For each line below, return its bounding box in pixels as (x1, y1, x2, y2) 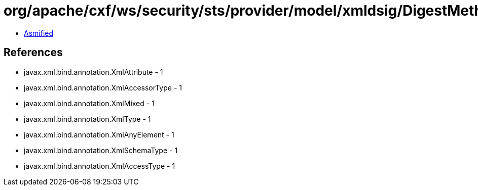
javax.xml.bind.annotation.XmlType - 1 (24, 114, 151, 123)
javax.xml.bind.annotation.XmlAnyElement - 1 (24, 130, 174, 139)
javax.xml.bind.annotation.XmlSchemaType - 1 (24, 146, 178, 155)
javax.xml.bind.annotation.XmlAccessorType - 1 (24, 83, 182, 92)
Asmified (24, 28, 54, 37)
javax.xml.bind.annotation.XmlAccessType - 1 (24, 161, 175, 170)
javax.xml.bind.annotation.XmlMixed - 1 (24, 99, 155, 108)
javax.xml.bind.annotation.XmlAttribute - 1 (24, 67, 163, 76)
